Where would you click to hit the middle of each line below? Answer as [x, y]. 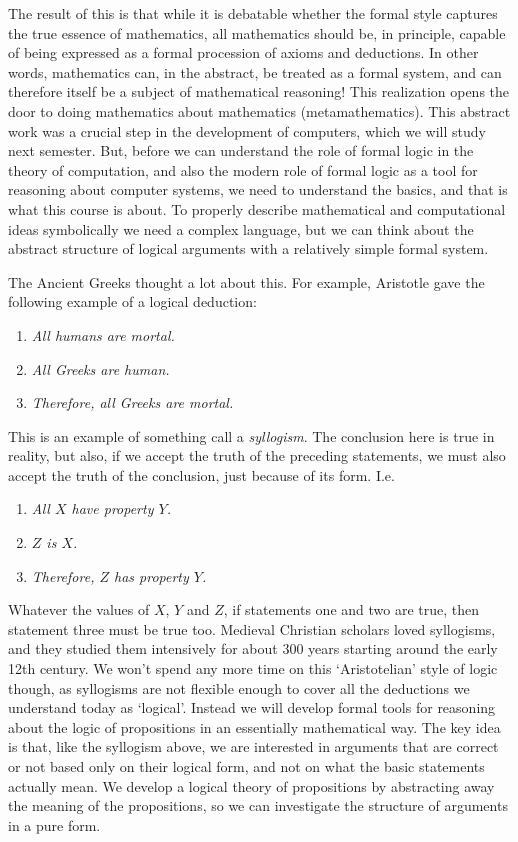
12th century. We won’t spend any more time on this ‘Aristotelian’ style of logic [253, 668]
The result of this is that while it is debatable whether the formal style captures [253, 13]
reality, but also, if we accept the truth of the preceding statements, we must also [257, 455]
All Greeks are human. [100, 368]
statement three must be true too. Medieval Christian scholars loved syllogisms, [252, 628]
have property [112, 508]
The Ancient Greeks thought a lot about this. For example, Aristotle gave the [246, 281]
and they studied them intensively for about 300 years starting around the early [253, 648]
